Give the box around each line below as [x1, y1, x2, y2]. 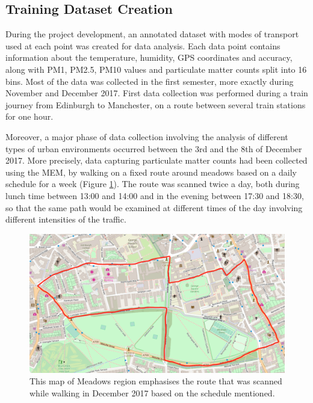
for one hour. [5, 110, 54, 123]
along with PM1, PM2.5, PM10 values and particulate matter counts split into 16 [5, 63, 307, 75]
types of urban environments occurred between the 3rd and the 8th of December [5, 142, 302, 155]
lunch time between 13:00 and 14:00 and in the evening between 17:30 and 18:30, [5, 189, 304, 202]
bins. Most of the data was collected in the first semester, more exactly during [5, 75, 294, 87]
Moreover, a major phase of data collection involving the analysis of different [5, 130, 288, 143]
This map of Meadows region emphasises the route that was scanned [29, 375, 282, 387]
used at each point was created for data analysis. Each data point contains [5, 39, 280, 52]
